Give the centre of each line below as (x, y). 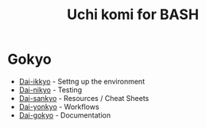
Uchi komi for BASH (133, 15)
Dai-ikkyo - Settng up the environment (82, 81)
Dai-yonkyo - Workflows (59, 107)
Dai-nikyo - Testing (51, 90)
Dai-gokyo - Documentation (65, 115)
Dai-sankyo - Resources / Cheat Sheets (84, 98)
